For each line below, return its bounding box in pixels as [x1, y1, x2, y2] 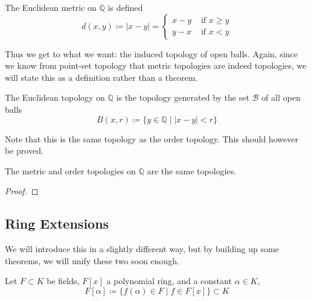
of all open [261, 91, 301, 104]
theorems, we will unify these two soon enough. [5, 254, 179, 267]
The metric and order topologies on [5, 164, 136, 177]
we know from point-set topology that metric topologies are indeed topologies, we [5, 59, 307, 72]
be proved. [5, 144, 43, 157]
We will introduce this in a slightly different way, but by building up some [5, 242, 279, 255]
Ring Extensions [5, 214, 109, 233]
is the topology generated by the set [116, 91, 249, 104]
